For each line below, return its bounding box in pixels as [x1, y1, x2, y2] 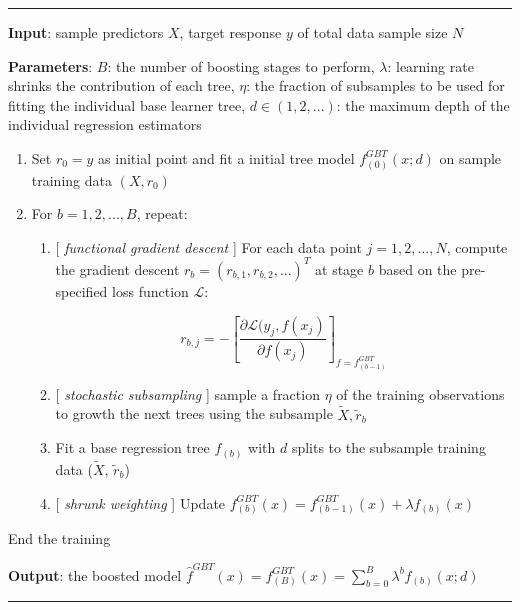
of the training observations [336, 383, 505, 404]
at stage [315, 258, 364, 279]
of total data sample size [297, 22, 448, 42]
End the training [8, 528, 111, 549]
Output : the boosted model [8, 564, 182, 585]
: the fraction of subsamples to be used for [246, 75, 505, 96]
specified [55, 280, 108, 301]
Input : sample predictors [8, 22, 164, 42]
